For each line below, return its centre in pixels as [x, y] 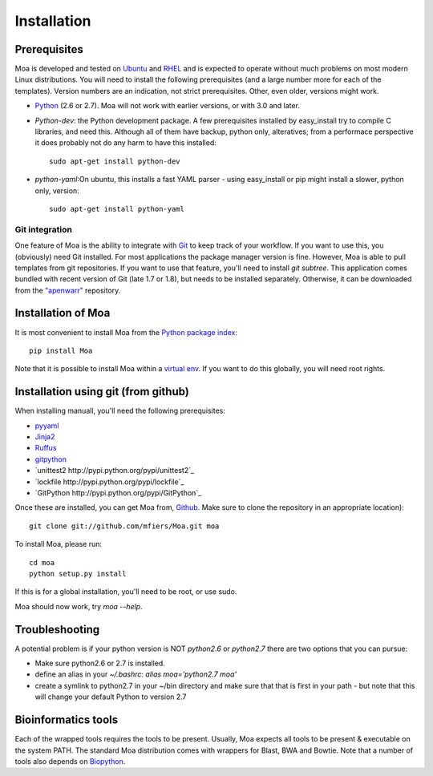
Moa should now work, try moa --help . [79, 606]
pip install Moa [61, 350]
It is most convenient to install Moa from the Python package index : [126, 332]
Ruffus [46, 448]
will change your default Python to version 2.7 [111, 697]
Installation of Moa [63, 313]
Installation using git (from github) [102, 392]
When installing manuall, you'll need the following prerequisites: [120, 411]
